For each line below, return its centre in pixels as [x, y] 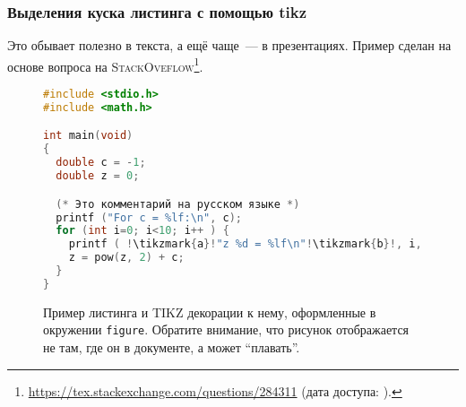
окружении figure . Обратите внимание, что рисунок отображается [226, 329]
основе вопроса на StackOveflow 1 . [105, 65]
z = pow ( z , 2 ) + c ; [126, 258]
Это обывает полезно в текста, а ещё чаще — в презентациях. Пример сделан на [229, 45]
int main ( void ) [88, 136]
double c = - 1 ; [101, 163]
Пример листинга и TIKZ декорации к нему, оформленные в [210, 312]
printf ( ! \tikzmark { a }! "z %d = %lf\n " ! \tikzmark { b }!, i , [245, 244]
